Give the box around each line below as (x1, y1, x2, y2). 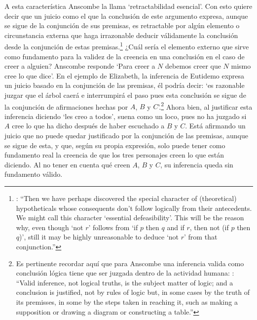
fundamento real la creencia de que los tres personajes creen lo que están (4, 150, 224, 160)
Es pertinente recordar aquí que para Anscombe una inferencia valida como (16, 258, 244, 268)
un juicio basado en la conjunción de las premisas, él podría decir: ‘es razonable (4, 80, 245, 90)
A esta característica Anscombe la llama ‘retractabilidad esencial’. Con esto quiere (4, 1, 253, 11)
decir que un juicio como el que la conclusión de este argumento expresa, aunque (4, 10, 248, 21)
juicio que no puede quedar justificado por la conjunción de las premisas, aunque (4, 130, 248, 141)
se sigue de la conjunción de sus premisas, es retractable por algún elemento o (4, 20, 240, 31)
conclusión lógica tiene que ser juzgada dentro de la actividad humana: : (16, 268, 234, 278)
